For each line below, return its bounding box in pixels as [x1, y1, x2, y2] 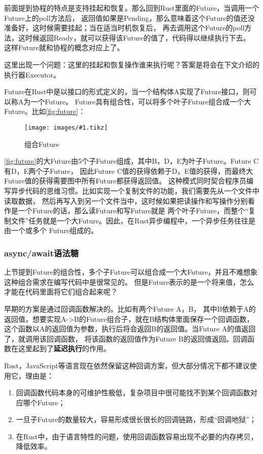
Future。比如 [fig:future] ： [4, 106, 86, 117]
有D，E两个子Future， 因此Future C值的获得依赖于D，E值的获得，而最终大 [4, 165, 253, 176]
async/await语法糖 [4, 246, 79, 259]
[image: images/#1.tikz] [24, 124, 108, 131]
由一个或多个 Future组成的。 [4, 225, 98, 236]
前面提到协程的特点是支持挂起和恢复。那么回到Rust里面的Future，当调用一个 [4, 3, 259, 13]
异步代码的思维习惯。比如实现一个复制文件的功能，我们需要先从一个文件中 [11, 185, 259, 196]
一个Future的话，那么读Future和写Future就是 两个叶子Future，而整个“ [18, 205, 249, 216]
